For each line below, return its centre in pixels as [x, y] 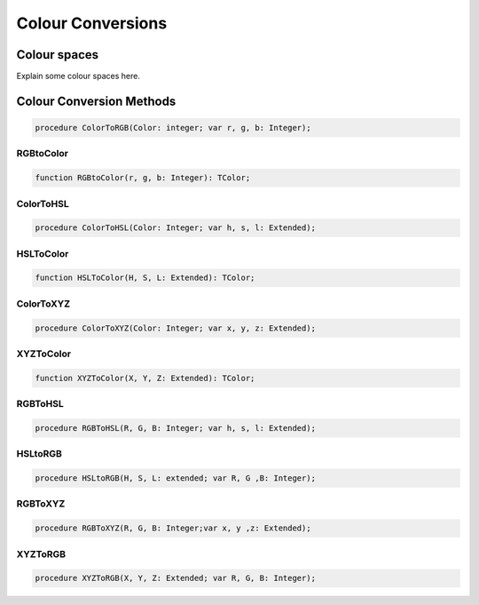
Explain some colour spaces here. [79, 76]
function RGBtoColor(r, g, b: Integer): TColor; [143, 178]
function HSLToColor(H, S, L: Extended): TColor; [145, 278]
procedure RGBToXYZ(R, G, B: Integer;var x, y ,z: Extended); [173, 528]
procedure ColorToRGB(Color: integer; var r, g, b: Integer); [173, 128]
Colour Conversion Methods [96, 101]
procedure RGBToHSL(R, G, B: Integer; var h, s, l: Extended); [176, 428]
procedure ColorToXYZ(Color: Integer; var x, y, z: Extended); [176, 328]
